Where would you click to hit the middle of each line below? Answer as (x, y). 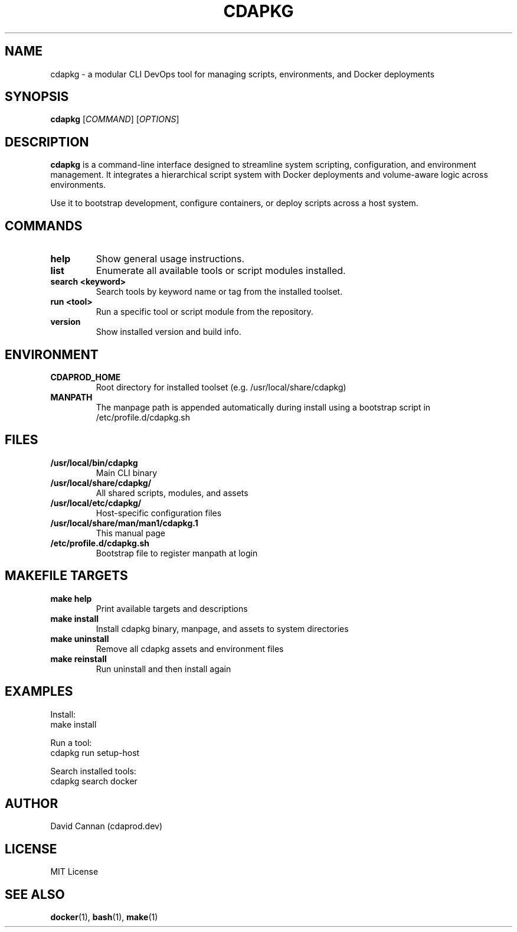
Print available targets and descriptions (172, 608)
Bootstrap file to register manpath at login (177, 553)
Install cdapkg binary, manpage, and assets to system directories (222, 628)
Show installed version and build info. (168, 332)
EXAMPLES (39, 692)
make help (71, 598)
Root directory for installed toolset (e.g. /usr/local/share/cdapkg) (221, 387)
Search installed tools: (93, 771)
